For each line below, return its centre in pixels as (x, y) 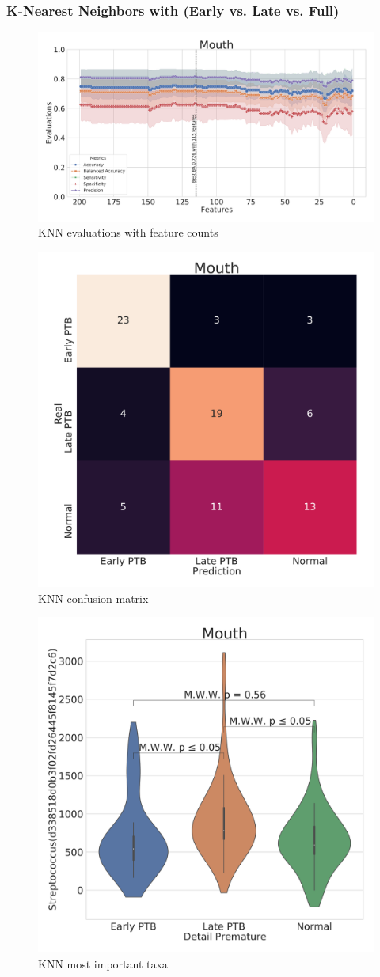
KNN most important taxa (103, 963)
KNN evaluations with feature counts (128, 232)
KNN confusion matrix (93, 598)
